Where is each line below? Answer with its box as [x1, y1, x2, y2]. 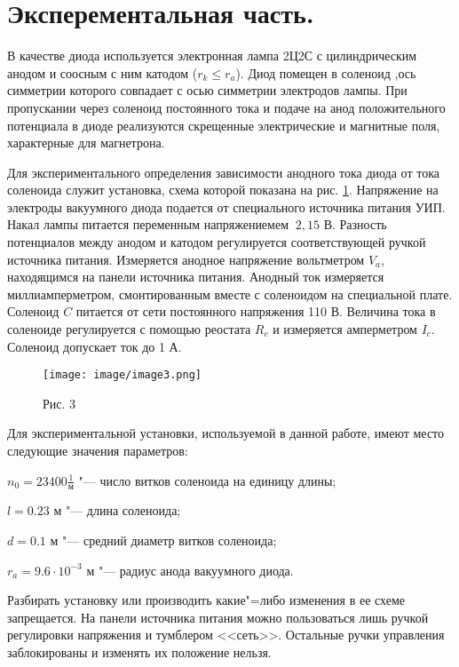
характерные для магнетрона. [7, 133, 165, 152]
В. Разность [323, 215, 387, 234]
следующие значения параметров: [7, 441, 188, 460]
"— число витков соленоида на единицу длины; [78, 471, 336, 489]
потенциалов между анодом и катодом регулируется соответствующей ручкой [7, 233, 426, 251]
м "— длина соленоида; [53, 501, 181, 520]
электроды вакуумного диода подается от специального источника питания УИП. [7, 197, 446, 216]
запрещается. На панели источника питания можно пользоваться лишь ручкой [7, 607, 429, 626]
